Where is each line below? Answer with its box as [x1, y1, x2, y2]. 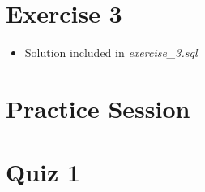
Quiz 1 [6, 155, 81, 189]
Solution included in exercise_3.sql [24, 44, 198, 61]
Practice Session [6, 91, 190, 124]
